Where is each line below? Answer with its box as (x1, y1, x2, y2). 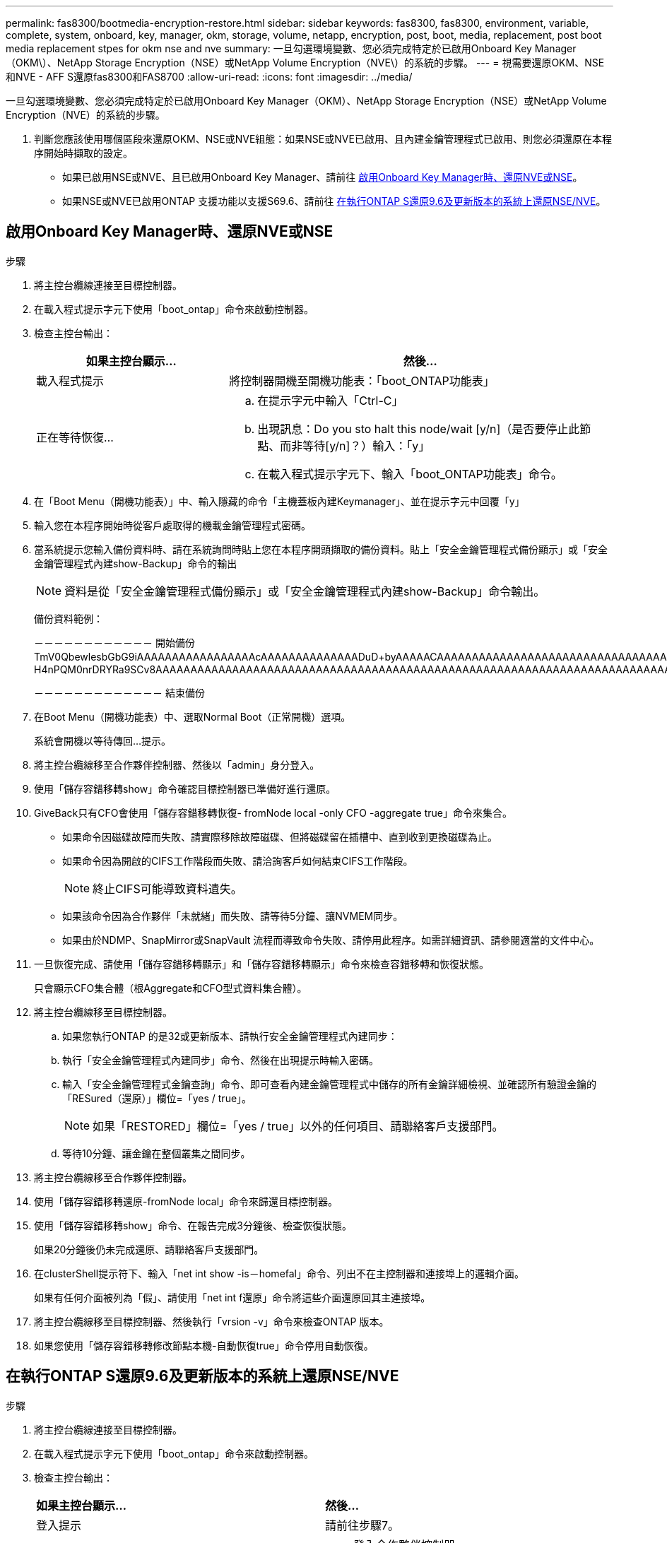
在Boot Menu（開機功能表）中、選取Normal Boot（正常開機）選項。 (34, 710, 351, 723)
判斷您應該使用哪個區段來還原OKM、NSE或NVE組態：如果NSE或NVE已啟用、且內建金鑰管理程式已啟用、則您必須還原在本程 (34, 133, 612, 145)
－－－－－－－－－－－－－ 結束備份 (34, 686, 205, 699)
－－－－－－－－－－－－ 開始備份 (34, 636, 195, 649)
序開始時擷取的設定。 (34, 147, 133, 159)
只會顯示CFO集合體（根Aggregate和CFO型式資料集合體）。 (34, 981, 307, 994)
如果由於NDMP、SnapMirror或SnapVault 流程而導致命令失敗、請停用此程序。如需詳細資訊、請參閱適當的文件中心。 (62, 933, 600, 946)
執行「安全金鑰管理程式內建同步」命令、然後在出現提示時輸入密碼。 (62, 1053, 379, 1066)
